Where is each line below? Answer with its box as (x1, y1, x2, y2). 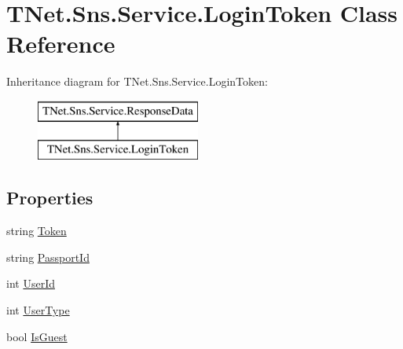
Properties (6, 186, 93, 210)
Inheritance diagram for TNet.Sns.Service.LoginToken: (6, 73, 268, 90)
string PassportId (6, 248, 90, 265)
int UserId (6, 275, 55, 292)
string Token (6, 222, 67, 239)
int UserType (6, 302, 70, 318)
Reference (6, 28, 115, 60)
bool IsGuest (6, 328, 68, 344)
